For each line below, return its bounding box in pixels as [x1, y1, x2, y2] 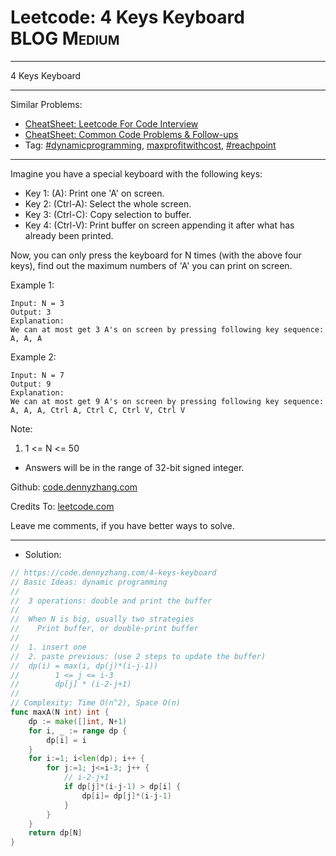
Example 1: [10, 279, 55, 291]
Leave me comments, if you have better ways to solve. [10, 519, 235, 531]
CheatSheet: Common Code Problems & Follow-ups [24, 128, 239, 140]
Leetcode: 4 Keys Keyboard [10, 6, 245, 29]
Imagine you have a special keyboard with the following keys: [10, 167, 263, 180]
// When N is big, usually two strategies [10, 614, 195, 625]
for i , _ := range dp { [28, 726, 128, 736]
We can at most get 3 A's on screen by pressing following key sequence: [10, 324, 325, 335]
